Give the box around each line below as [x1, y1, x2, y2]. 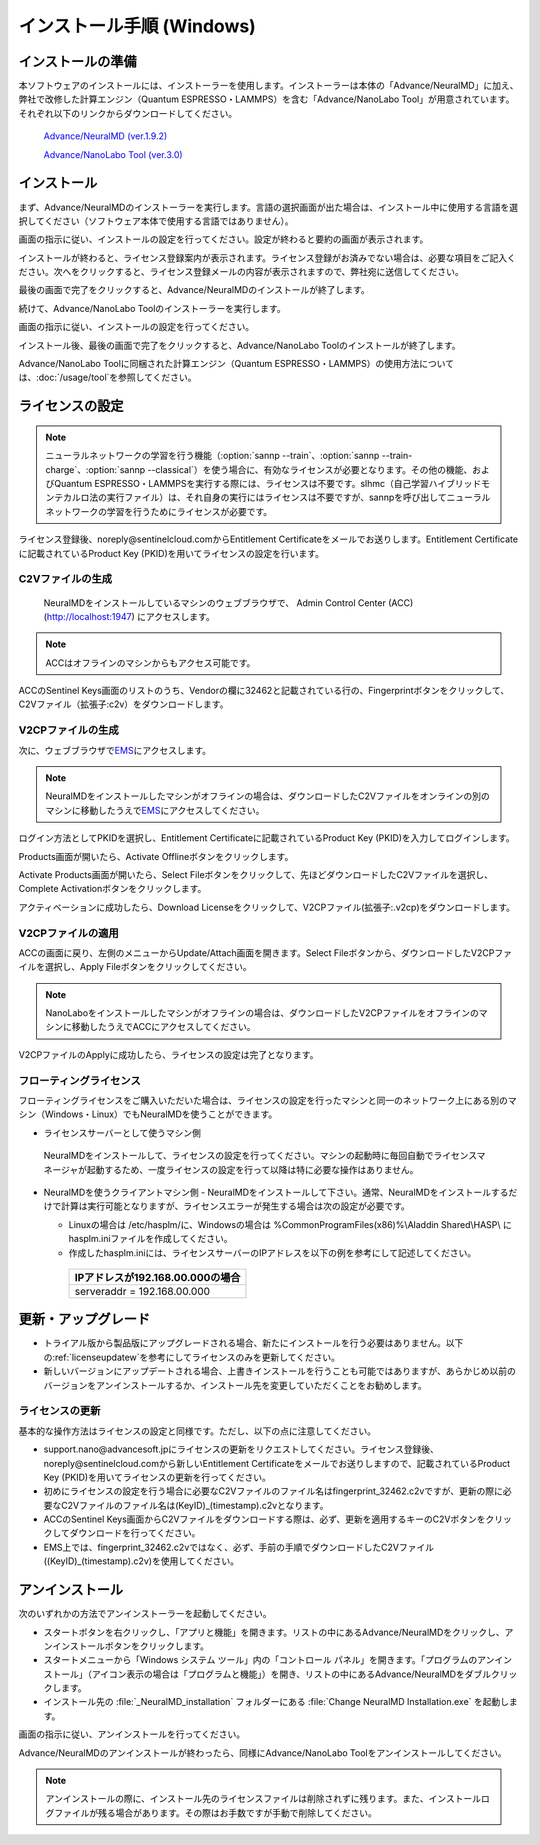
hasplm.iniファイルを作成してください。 [68, 1233, 234, 1245]
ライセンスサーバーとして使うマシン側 [43, 1126, 202, 1139]
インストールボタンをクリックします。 [51, 1640, 210, 1652]
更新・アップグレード [18, 1311, 150, 1328]
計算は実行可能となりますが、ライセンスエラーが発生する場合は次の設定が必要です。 [60, 1200, 410, 1212]
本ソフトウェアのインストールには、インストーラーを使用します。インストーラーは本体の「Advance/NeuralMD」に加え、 [18, 80, 519, 92]
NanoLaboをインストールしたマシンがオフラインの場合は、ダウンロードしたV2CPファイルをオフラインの [45, 1007, 479, 1019]
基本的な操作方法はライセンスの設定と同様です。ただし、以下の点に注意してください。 [18, 1425, 377, 1437]
